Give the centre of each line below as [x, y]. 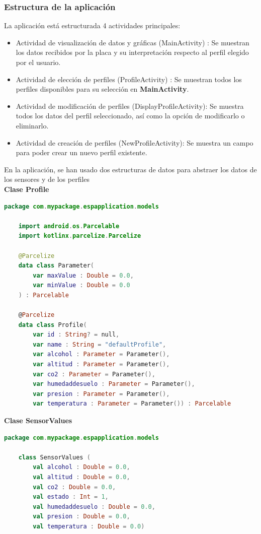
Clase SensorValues [38, 420]
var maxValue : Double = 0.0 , [83, 275]
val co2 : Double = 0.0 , [74, 487]
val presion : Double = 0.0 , [81, 517]
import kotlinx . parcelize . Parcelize [80, 236]
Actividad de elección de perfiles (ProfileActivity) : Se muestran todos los [129, 79]
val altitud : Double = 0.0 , [81, 477]
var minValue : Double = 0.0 [81, 285]
